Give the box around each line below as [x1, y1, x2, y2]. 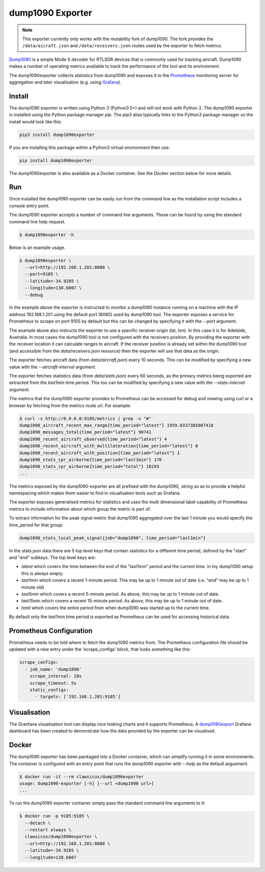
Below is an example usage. [9, 245, 66, 250]
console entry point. [9, 203, 50, 209]
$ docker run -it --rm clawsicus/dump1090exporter [19, 774, 144, 779]
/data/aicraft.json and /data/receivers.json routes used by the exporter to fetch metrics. [22, 43, 223, 49]
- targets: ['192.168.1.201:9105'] [35, 694, 121, 700]
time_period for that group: [9, 522, 64, 528]
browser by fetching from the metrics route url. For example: [9, 403, 132, 409]
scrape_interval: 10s [29, 673, 82, 679]
